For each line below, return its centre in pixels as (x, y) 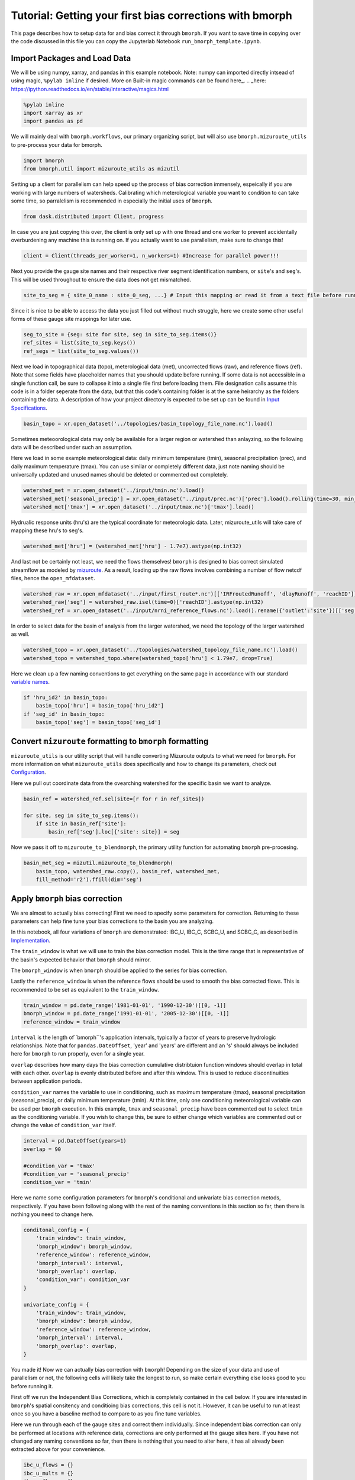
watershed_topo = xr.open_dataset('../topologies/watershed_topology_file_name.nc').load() (161, 650)
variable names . (30, 682)
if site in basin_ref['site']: (81, 823)
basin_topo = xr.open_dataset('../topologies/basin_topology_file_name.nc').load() (148, 424)
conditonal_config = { (56, 1230)
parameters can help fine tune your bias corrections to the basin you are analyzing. (112, 921)
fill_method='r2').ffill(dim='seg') (89, 880)
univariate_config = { (56, 1304)
